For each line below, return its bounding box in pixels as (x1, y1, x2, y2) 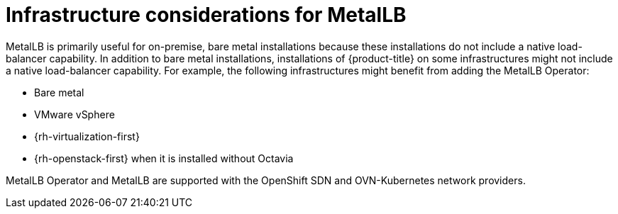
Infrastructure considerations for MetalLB (6, 3, 407, 27)
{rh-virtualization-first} (34, 130, 140, 142)
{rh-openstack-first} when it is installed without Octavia (34, 152, 294, 164)
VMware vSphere (34, 108, 115, 120)
